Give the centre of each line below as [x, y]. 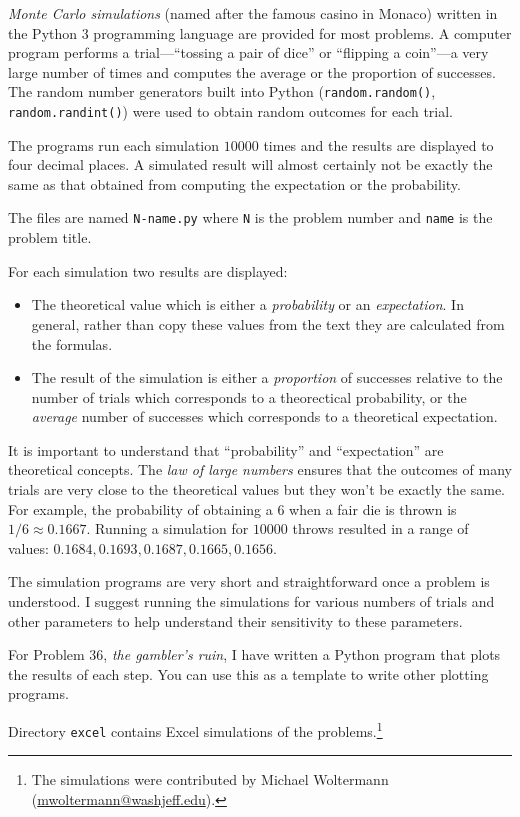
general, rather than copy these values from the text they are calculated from [268, 323]
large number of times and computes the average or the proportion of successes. [252, 71]
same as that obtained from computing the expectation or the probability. [234, 183]
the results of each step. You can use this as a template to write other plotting [248, 673]
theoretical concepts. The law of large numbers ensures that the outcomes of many [260, 469]
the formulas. [72, 343]
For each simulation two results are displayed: [148, 270]
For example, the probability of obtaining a [140, 508]
